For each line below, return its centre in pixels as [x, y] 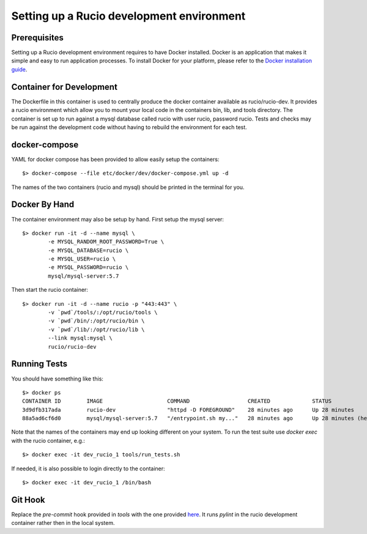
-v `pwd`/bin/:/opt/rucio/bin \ [96, 321]
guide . [19, 69]
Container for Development [64, 87]
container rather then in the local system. [63, 523]
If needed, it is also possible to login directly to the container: [88, 469]
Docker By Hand [43, 205]
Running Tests [39, 364]
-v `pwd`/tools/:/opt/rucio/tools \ [103, 313]
